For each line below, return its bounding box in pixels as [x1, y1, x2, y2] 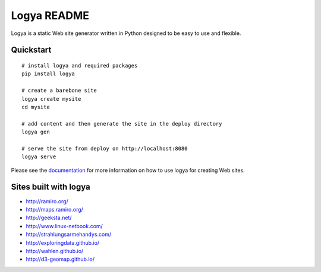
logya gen [21, 129, 50, 136]
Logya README [11, 9, 89, 22]
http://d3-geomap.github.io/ [26, 255, 95, 263]
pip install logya [21, 71, 75, 77]
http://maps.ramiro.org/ [26, 206, 83, 213]
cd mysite [21, 104, 50, 110]
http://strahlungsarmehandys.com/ [26, 231, 112, 238]
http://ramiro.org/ [26, 197, 68, 204]
